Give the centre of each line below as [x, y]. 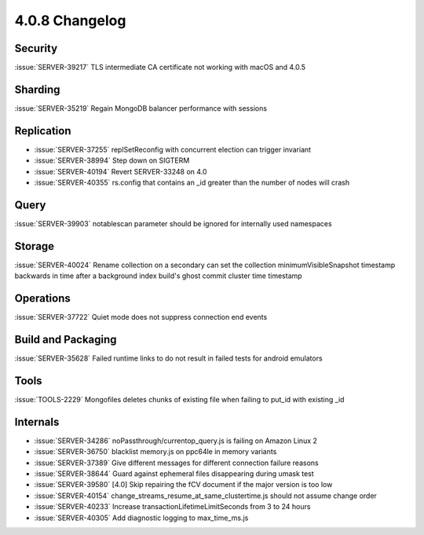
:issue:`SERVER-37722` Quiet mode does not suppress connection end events [141, 317]
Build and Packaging [66, 339]
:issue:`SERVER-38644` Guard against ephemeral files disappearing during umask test [174, 474]
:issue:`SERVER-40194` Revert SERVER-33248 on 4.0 [121, 171]
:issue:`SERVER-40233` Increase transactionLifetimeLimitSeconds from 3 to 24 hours [172, 507]
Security [36, 48]
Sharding [37, 89]
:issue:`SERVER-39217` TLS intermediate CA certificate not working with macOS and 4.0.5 [160, 68]
